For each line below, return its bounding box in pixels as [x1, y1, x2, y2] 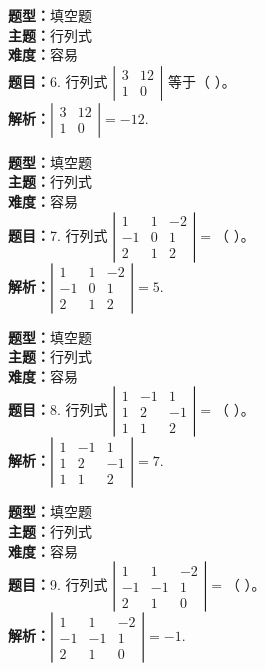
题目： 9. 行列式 [8, 574, 108, 595]
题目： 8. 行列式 [8, 399, 108, 420]
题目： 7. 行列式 [8, 224, 108, 245]
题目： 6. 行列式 [8, 70, 108, 91]
